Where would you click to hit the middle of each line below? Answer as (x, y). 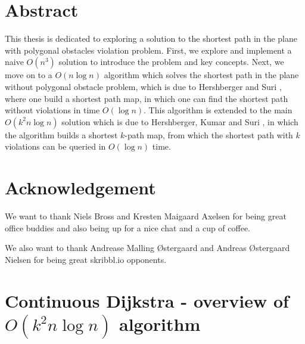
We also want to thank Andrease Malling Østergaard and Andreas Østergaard (147, 248)
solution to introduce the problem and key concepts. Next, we (171, 62)
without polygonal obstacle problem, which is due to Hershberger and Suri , (143, 86)
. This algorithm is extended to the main (218, 110)
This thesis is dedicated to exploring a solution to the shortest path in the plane (151, 38)
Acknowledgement (80, 188)
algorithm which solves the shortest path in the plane (201, 75)
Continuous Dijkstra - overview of (147, 300)
